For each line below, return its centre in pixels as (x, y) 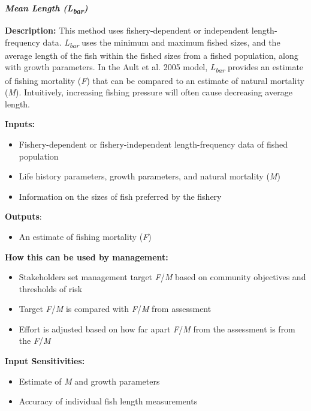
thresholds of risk (51, 288)
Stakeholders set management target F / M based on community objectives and (162, 277)
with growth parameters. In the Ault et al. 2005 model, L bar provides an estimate (154, 68)
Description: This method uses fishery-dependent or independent (127, 30)
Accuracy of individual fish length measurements (108, 401)
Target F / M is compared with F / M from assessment (115, 309)
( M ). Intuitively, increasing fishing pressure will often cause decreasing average (149, 92)
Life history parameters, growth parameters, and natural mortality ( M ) (150, 176)
